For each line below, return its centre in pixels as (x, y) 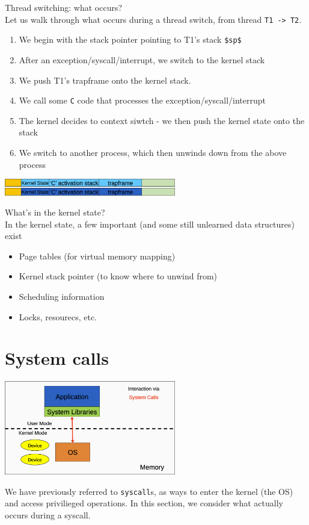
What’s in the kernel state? (55, 212)
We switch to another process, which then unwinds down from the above (153, 152)
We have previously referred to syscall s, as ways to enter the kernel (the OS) (149, 491)
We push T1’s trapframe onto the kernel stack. (105, 80)
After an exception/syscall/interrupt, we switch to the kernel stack (142, 59)
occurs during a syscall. (48, 514)
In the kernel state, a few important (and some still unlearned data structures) (150, 224)
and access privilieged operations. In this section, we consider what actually (144, 503)
